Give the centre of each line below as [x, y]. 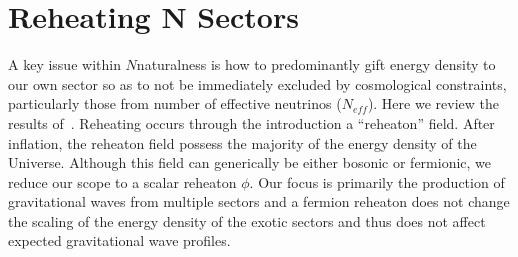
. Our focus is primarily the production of [377, 181]
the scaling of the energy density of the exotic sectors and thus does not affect [247, 220]
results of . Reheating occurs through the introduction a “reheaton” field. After [251, 122]
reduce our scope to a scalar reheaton [122, 181]
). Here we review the [433, 103]
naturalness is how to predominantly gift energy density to [316, 64]
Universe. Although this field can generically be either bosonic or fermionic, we [250, 162]
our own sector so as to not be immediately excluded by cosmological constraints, [257, 83]
